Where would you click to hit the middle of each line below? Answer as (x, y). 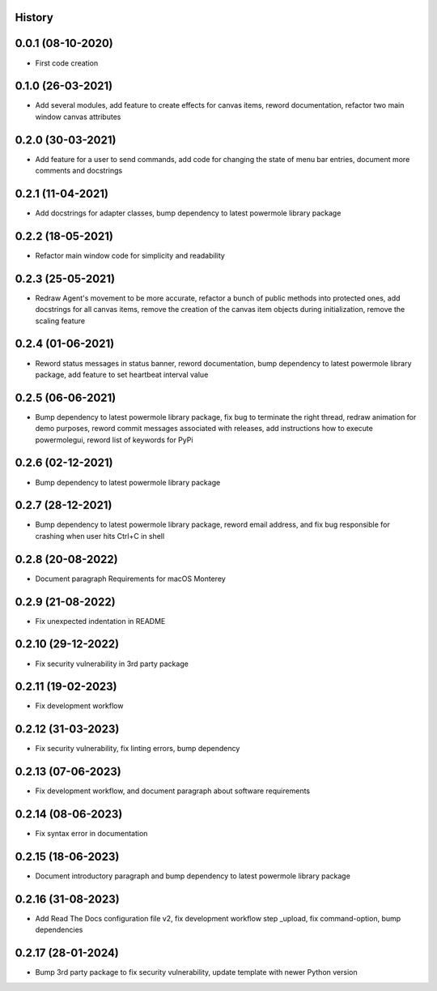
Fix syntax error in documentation (91, 834)
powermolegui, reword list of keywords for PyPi (114, 440)
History (34, 17)
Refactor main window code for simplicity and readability (130, 255)
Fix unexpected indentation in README (100, 621)
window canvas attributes (78, 117)
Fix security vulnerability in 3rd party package (112, 664)
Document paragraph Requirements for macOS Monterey (130, 579)
